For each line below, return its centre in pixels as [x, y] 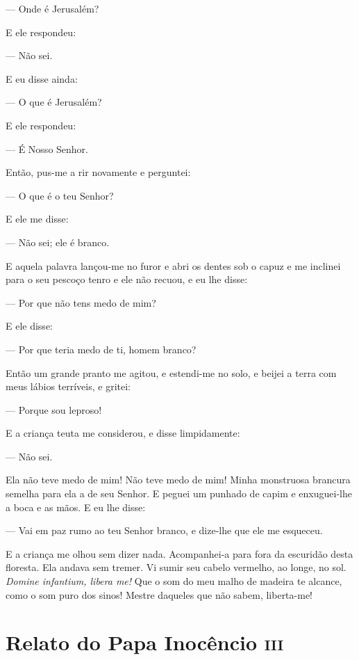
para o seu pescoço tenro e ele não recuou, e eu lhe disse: [127, 279]
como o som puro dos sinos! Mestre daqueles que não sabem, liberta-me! [159, 594]
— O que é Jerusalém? [54, 102]
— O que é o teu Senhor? [60, 195]
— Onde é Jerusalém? [52, 8]
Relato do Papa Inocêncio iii [145, 642]
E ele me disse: [37, 219]
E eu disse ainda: [42, 78]
